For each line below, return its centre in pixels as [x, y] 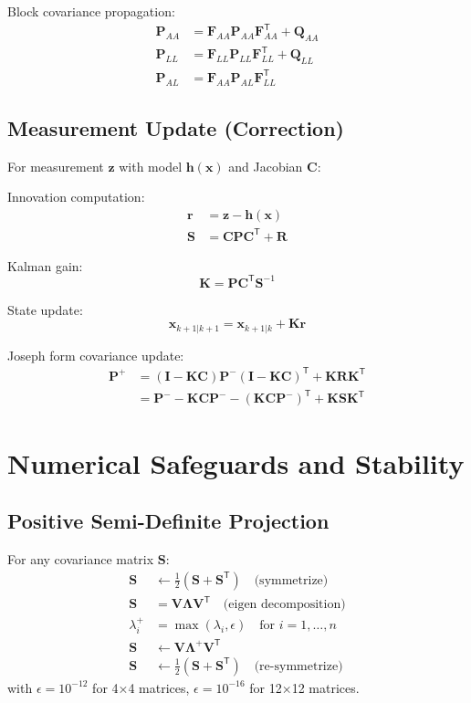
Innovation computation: [76, 197]
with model [151, 166]
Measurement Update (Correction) [176, 127]
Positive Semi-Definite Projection [168, 521]
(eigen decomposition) [284, 605]
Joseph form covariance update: [96, 355]
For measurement [56, 166]
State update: [45, 309]
